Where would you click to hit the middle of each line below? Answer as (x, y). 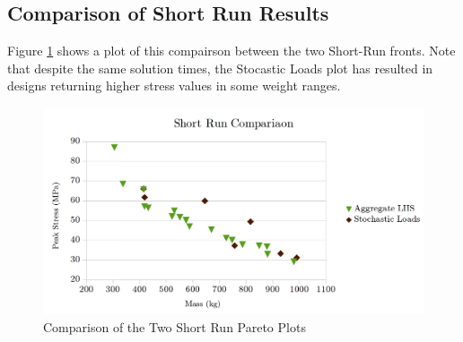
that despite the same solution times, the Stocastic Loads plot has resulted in (220, 68)
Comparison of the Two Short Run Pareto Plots (175, 327)
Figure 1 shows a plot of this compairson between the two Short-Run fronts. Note (231, 51)
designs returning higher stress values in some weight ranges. (174, 85)
